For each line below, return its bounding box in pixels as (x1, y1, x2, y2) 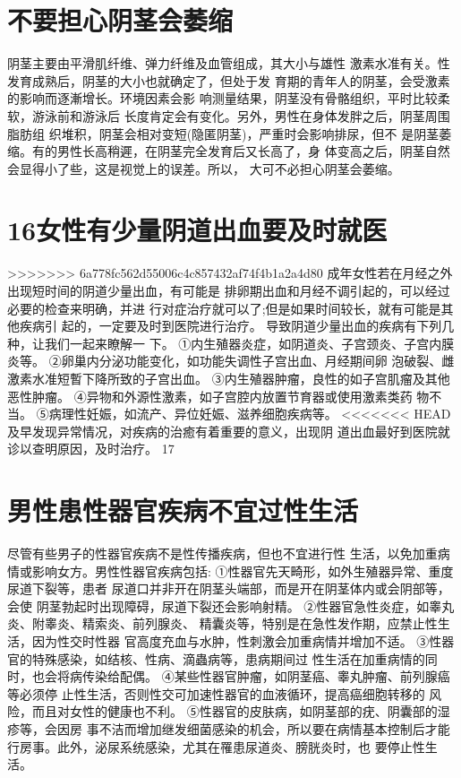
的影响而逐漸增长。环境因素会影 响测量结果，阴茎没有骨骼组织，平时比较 (7, 89, 438, 108)
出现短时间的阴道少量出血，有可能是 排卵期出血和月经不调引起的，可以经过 (7, 281, 450, 299)
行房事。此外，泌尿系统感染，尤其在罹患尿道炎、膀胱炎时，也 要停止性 (7, 737, 425, 756)
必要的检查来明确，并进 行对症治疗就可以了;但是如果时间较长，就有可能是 (7, 298, 441, 317)
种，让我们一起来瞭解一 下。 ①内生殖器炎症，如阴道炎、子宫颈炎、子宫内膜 (7, 333, 455, 352)
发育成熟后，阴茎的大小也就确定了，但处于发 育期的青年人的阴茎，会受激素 (7, 71, 450, 90)
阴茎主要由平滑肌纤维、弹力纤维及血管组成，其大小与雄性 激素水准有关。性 (7, 54, 450, 73)
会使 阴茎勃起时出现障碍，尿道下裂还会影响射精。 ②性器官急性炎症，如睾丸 (7, 596, 455, 615)
